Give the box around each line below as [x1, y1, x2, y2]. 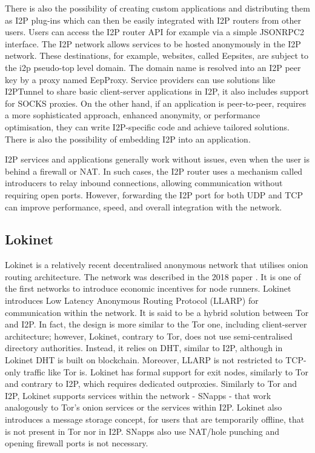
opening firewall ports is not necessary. [5, 437, 148, 449]
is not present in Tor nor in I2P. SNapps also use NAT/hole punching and [5, 424, 280, 437]
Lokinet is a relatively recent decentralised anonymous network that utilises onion [5, 258, 308, 271]
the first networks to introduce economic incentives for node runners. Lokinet [5, 282, 291, 295]
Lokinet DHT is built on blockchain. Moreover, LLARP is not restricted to [5, 354, 283, 366]
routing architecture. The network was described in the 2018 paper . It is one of [5, 270, 301, 283]
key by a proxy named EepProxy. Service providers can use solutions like [5, 73, 276, 86]
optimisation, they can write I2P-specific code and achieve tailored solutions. [5, 120, 290, 133]
